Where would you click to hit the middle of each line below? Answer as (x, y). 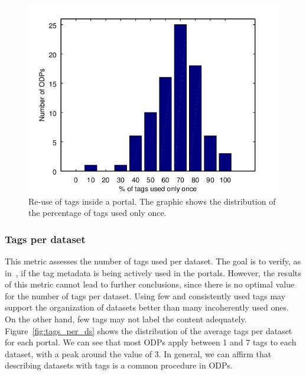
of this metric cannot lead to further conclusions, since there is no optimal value (150, 284)
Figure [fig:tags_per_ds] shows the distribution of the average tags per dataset (149, 330)
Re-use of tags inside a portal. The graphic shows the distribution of (152, 201)
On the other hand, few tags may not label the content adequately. (126, 319)
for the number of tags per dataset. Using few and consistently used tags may (145, 295)
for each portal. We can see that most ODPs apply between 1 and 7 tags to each (151, 342)
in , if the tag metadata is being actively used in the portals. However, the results (153, 272)
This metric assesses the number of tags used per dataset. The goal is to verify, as (153, 261)
